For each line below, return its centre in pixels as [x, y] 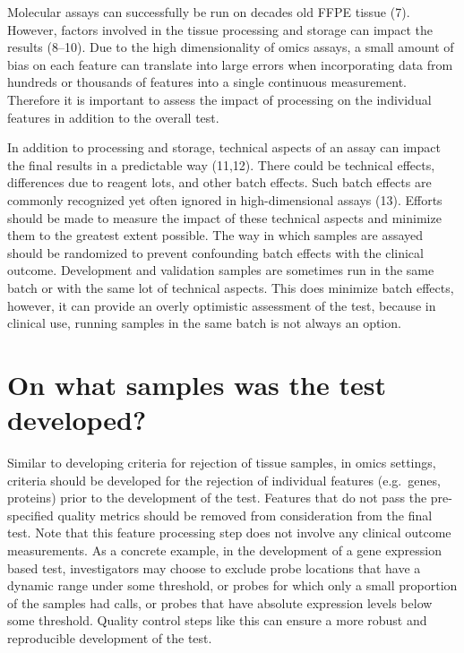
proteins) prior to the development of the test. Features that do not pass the [217, 498]
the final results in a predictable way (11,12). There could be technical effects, [221, 164]
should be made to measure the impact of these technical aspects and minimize [224, 217]
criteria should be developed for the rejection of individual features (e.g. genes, [224, 480]
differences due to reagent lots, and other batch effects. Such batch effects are [219, 182]
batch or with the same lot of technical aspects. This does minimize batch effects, [231, 287]
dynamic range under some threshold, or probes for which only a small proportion [232, 585]
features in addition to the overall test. [113, 117]
